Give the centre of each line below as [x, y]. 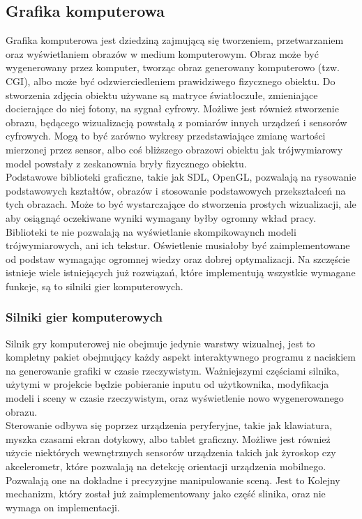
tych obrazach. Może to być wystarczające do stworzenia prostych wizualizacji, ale [181, 204]
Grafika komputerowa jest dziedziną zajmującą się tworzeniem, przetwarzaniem [175, 40]
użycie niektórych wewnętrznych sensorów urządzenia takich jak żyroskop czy [171, 452]
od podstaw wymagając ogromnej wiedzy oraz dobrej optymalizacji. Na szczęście [178, 258]
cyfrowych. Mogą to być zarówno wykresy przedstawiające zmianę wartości [166, 136]
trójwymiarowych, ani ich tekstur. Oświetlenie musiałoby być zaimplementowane [178, 245]
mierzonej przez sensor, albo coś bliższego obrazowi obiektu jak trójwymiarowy [174, 149]
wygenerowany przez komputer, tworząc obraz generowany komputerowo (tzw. [173, 67]
